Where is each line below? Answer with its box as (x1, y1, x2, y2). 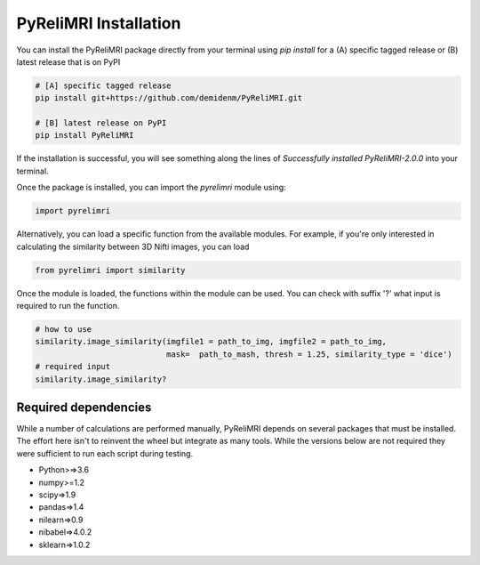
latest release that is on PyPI (16, 56, 121, 67)
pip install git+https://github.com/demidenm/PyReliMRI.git (35, 93, 303, 103)
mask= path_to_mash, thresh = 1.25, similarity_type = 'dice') (165, 349, 452, 359)
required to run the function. (16, 300, 120, 311)
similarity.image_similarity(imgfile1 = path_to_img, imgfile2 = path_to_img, (35, 336, 387, 347)
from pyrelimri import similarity (35, 265, 186, 275)
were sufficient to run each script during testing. (16, 448, 194, 458)
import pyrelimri (35, 206, 111, 216)
